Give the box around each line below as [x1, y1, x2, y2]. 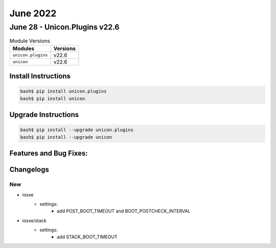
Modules [12, 45, 35, 52]
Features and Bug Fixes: [9, 149, 88, 158]
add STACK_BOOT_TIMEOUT [57, 234, 118, 240]
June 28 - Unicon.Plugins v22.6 [9, 22, 120, 32]
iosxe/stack [22, 217, 47, 224]
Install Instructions [9, 72, 71, 81]
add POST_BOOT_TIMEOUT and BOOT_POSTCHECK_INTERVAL [57, 208, 191, 214]
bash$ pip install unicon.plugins [20, 88, 107, 94]
